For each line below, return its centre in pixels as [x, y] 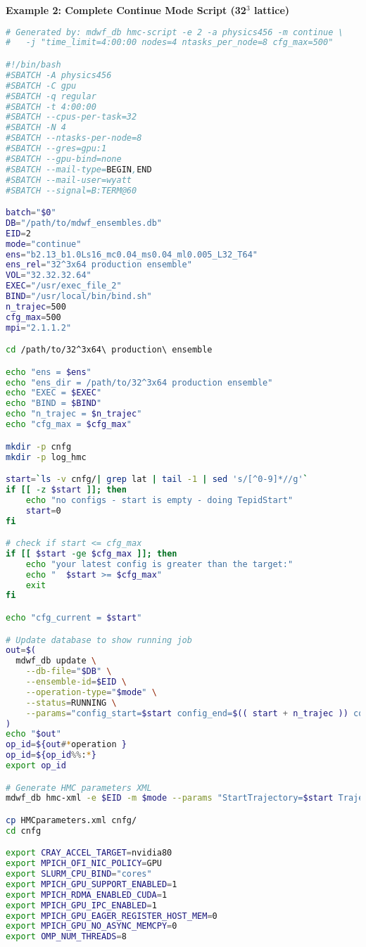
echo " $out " [33, 734]
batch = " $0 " [31, 213]
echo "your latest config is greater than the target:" [159, 564]
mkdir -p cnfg [39, 446]
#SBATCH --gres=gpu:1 [56, 148]
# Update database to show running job [99, 640]
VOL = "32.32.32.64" [49, 275]
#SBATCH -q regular [51, 96]
